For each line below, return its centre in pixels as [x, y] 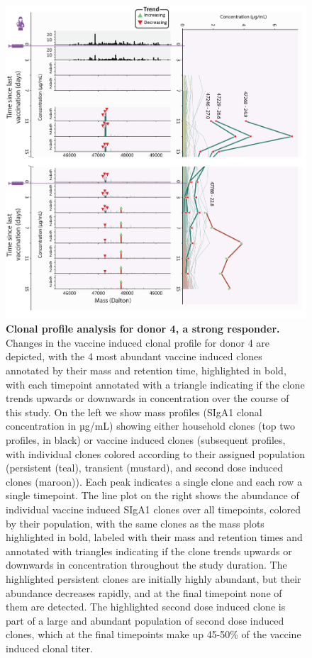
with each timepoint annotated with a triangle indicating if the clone [155, 384]
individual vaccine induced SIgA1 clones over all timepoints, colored [153, 509]
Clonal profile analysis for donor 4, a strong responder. [143, 329]
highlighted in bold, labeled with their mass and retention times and [154, 537]
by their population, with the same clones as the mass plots [135, 523]
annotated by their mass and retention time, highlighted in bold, [146, 370]
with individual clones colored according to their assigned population [155, 453]
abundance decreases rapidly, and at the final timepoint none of [144, 592]
